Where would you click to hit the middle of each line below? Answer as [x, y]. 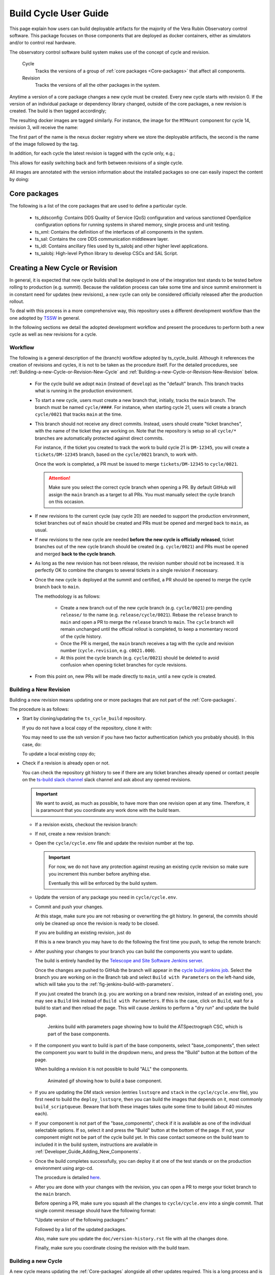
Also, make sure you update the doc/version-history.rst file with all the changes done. [132, 1239]
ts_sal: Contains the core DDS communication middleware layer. [102, 239]
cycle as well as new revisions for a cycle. [53, 335]
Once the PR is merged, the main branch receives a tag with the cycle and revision [147, 643]
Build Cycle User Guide [59, 13]
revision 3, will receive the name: [44, 127]
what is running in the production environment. [84, 391]
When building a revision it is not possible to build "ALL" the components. [112, 1069]
